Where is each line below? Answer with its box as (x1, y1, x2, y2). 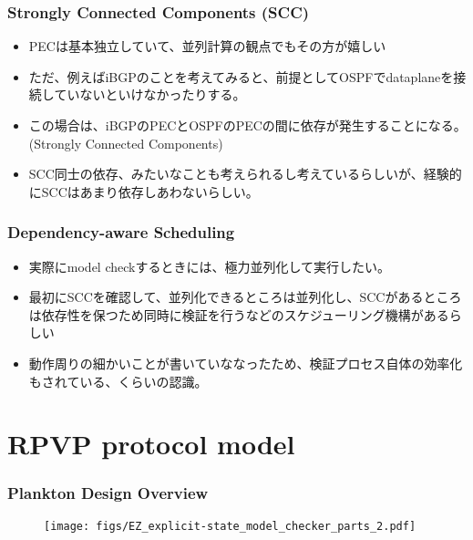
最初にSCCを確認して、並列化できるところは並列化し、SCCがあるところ (28, 287, 462, 306)
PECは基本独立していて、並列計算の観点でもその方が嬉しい (28, 36, 386, 56)
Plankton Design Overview (7, 482, 209, 504)
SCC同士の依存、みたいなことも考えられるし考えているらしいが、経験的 (28, 164, 462, 183)
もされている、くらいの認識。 (28, 371, 208, 390)
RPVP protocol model (7, 425, 295, 462)
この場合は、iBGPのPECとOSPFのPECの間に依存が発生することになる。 (28, 116, 467, 134)
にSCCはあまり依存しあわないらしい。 (28, 182, 259, 201)
